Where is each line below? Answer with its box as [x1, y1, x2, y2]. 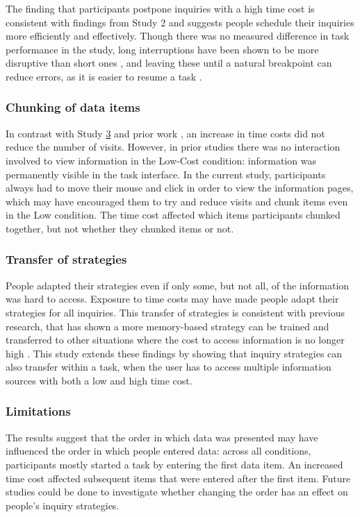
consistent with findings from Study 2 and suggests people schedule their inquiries [6, 15, 354, 29]
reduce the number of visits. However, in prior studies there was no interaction [6, 139, 341, 154]
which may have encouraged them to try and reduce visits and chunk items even [6, 194, 348, 208]
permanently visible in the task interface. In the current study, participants [6, 167, 326, 181]
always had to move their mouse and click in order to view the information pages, [6, 180, 354, 195]
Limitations [6, 402, 71, 420]
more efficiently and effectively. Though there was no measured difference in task [6, 28, 350, 43]
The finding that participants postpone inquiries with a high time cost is [6, 1, 315, 15]
